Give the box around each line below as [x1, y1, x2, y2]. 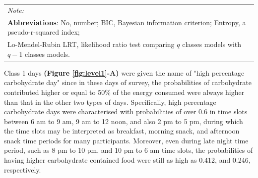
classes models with [182, 39, 242, 49]
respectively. [4, 164, 41, 175]
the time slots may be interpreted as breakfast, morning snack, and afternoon [4, 126, 240, 136]
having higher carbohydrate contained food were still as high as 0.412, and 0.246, [4, 155, 251, 165]
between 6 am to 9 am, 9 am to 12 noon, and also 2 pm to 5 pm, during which [4, 116, 243, 126]
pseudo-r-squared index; [7, 27, 80, 37]
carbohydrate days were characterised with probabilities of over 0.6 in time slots [4, 106, 248, 117]
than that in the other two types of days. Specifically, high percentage [4, 96, 216, 107]
